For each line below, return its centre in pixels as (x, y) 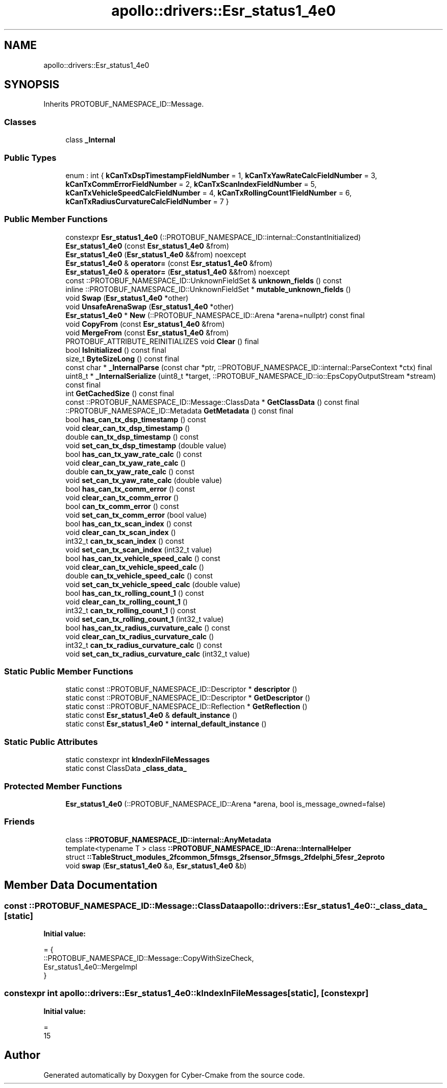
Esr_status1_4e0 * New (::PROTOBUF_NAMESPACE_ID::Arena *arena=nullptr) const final (215, 315)
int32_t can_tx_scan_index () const (125, 541)
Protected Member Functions (63, 786)
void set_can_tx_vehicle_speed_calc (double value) (153, 584)
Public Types (30, 158)
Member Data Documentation (81, 885)
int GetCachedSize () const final (120, 393)
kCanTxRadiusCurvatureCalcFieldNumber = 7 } (147, 201)
